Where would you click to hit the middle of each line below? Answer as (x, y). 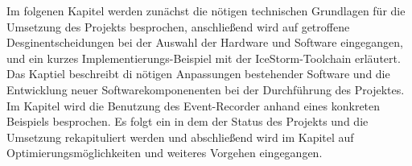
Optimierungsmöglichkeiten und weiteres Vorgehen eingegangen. (165, 153)
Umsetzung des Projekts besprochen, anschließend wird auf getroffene (178, 26)
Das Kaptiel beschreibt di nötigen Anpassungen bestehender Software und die (198, 74)
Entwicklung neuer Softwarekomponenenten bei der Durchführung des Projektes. (206, 89)
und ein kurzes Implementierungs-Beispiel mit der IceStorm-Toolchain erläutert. (204, 58)
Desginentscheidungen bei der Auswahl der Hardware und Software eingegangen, (205, 42)
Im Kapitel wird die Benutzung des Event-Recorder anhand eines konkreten (194, 105)
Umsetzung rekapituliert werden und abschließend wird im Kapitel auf (180, 137)
